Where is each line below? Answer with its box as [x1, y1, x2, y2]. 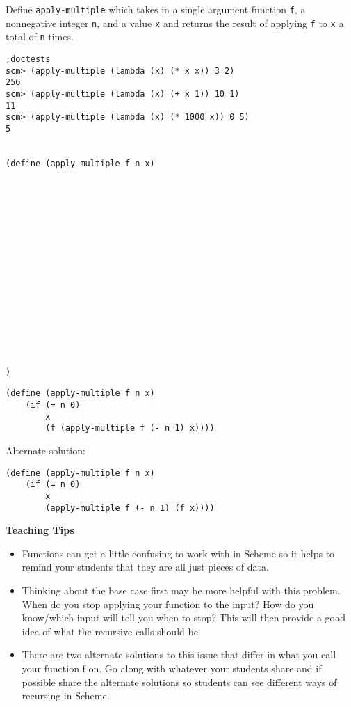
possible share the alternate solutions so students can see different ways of [22, 674, 337, 689]
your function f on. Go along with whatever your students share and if [22, 660, 322, 675]
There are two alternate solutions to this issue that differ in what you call [22, 647, 336, 662]
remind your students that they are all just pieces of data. [22, 559, 269, 574]
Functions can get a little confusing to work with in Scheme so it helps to [22, 546, 335, 560]
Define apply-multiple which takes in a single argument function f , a [6, 2, 306, 16]
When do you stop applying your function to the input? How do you [22, 596, 314, 611]
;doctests [6, 54, 51, 64]
